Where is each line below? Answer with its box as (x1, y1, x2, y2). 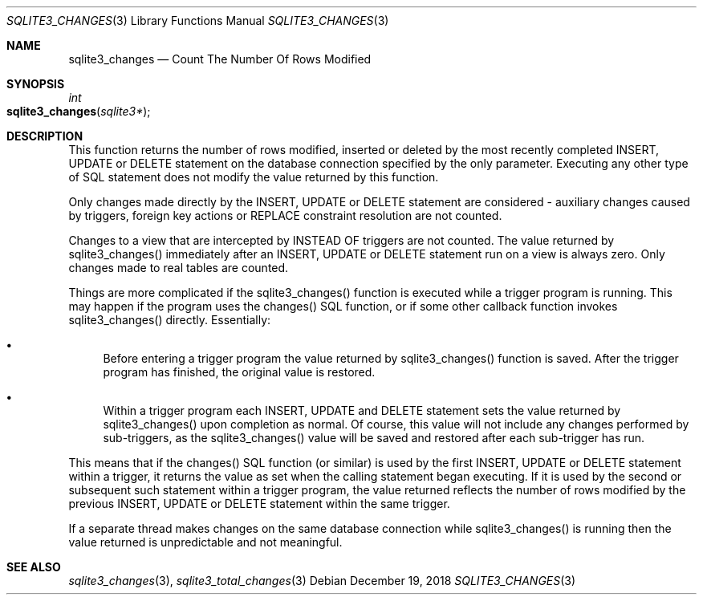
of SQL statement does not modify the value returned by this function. (68, 170, 439, 184)
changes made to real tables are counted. (68, 261, 289, 274)
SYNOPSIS (6, 77, 65, 91)
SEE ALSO (6, 560, 61, 574)
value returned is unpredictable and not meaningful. (68, 535, 343, 549)
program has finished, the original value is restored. (103, 365, 376, 379)
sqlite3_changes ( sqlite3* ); (6, 104, 151, 118)
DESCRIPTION (6, 129, 83, 143)
